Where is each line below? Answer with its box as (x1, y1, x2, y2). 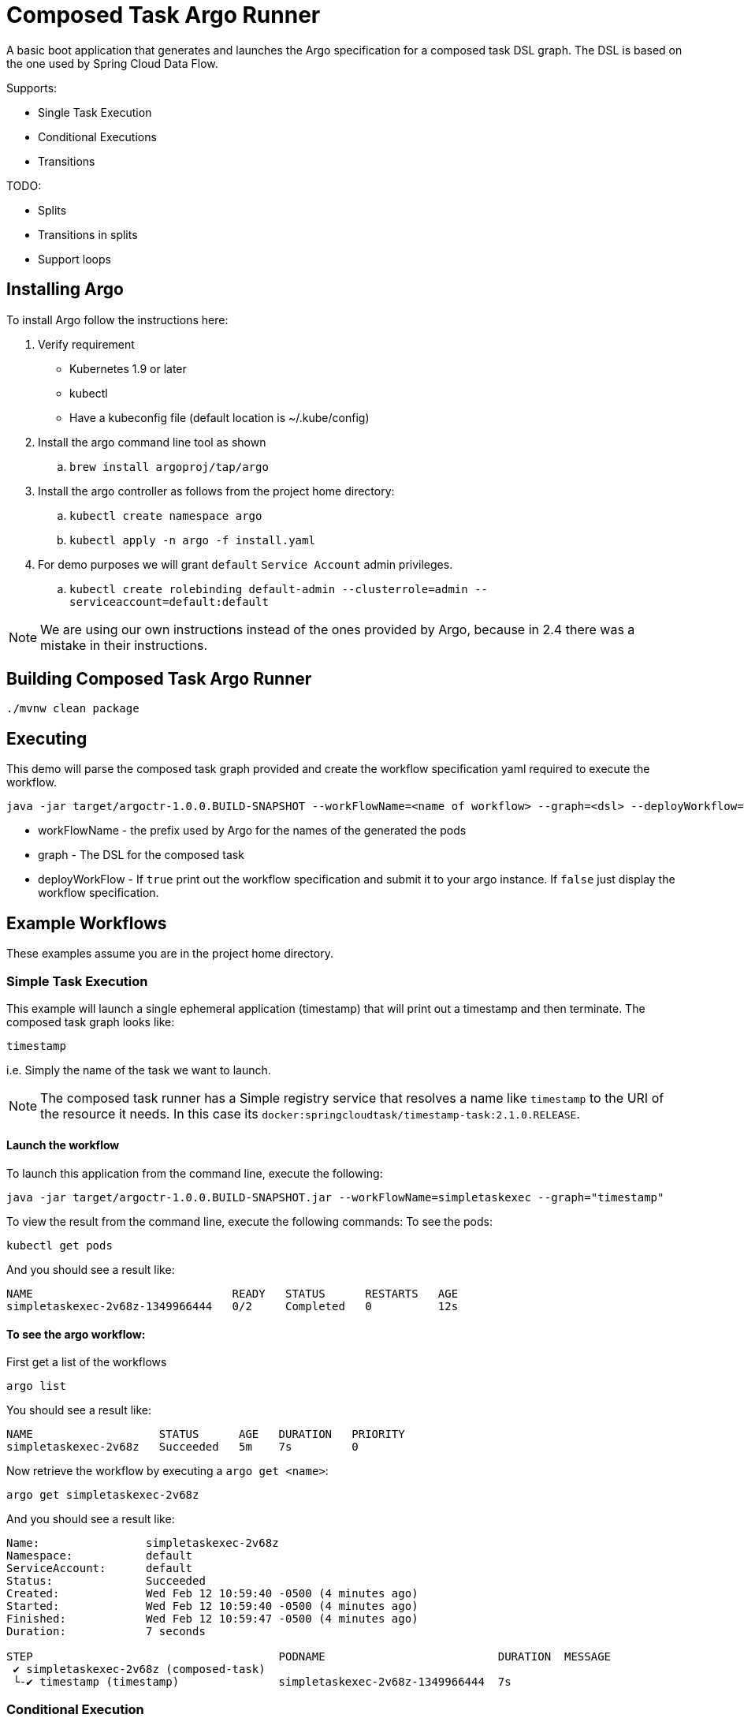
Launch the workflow (6, 1138, 120, 1152)
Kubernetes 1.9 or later (69, 361, 187, 375)
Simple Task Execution (6, 973, 148, 989)
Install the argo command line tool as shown (38, 435, 266, 449)
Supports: (6, 80, 58, 95)
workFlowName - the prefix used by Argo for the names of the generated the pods (38, 824, 467, 838)
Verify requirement (38, 337, 135, 351)
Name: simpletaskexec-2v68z (6, 1537, 279, 1550)
